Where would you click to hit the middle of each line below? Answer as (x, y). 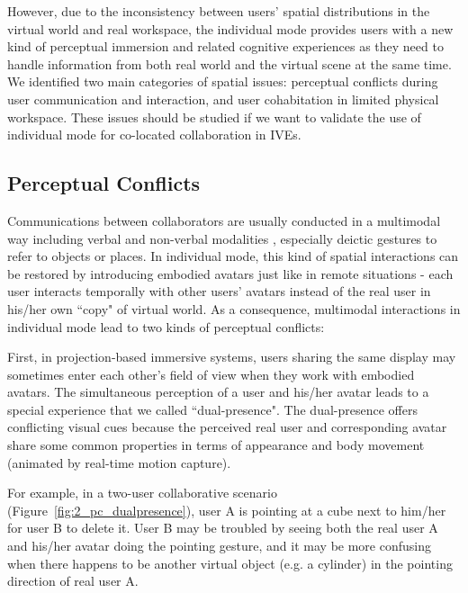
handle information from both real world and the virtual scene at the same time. (229, 63)
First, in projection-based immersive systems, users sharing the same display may (232, 357)
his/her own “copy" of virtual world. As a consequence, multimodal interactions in (234, 308)
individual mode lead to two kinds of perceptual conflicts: (166, 326)
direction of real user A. (73, 581)
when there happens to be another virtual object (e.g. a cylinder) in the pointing (230, 563)
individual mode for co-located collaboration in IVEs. (154, 135)
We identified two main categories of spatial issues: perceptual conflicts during (223, 81)
